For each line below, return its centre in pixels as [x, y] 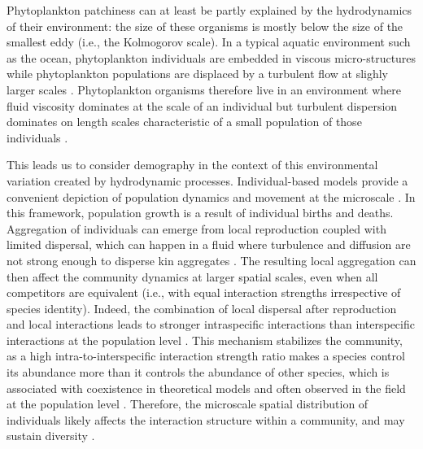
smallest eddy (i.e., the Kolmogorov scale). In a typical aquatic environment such [209, 42]
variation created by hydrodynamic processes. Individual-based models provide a [207, 180]
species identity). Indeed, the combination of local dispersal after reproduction [202, 308]
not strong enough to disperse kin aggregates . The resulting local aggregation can [211, 260]
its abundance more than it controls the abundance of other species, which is [198, 372]
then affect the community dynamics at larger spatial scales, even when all [192, 276]
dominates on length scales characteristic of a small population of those [184, 122]
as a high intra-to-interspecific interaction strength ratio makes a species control [206, 356]
